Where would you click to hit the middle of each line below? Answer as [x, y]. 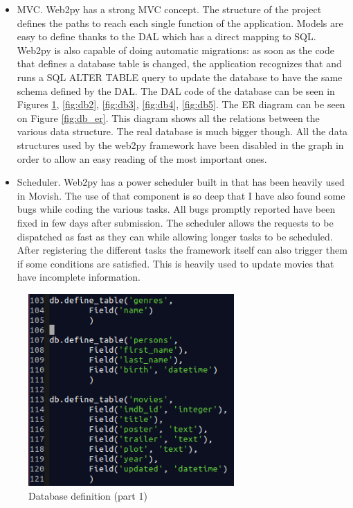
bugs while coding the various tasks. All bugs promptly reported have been [176, 209]
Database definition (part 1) [88, 495]
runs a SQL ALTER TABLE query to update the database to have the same [180, 77]
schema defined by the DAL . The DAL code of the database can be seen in [176, 90]
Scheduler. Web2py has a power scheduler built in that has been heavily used [181, 182]
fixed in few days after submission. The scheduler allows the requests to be [175, 222]
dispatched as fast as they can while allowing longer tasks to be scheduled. [175, 236]
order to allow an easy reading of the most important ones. [142, 158]
